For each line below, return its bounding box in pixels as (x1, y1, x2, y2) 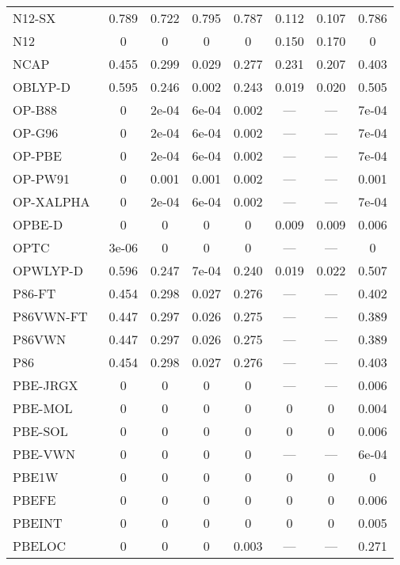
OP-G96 (13, 123, 59, 142)
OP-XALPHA (13, 192, 90, 210)
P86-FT (13, 284, 56, 302)
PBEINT (13, 514, 63, 532)
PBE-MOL (13, 399, 73, 417)
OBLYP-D (13, 78, 70, 96)
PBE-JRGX (13, 376, 78, 394)
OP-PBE (13, 146, 62, 165)
